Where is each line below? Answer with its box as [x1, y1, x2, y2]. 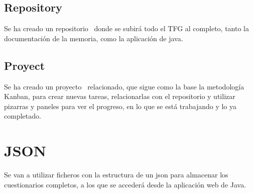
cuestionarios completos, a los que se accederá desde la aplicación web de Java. [4, 179, 246, 189]
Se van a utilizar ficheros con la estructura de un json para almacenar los [4, 169, 228, 180]
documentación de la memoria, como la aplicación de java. [4, 33, 183, 43]
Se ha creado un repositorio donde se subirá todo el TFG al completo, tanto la [4, 23, 249, 34]
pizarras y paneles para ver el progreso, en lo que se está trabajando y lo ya [4, 101, 237, 111]
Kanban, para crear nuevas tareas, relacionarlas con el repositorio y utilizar [4, 91, 235, 102]
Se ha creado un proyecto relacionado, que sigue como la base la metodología [4, 81, 244, 91]
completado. [4, 111, 41, 121]
